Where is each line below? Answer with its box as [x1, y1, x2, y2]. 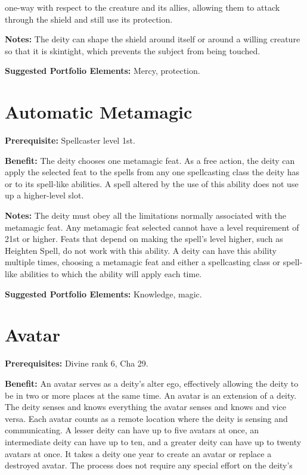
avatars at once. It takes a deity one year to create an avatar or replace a [5, 447, 272, 460]
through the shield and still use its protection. [5, 13, 173, 25]
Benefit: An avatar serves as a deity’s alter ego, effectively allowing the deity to [5, 377, 299, 389]
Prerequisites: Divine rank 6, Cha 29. [5, 357, 148, 370]
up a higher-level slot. [5, 189, 84, 201]
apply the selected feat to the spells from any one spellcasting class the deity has [5, 166, 300, 178]
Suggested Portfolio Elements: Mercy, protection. [5, 64, 200, 77]
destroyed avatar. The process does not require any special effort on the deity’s [5, 459, 293, 471]
